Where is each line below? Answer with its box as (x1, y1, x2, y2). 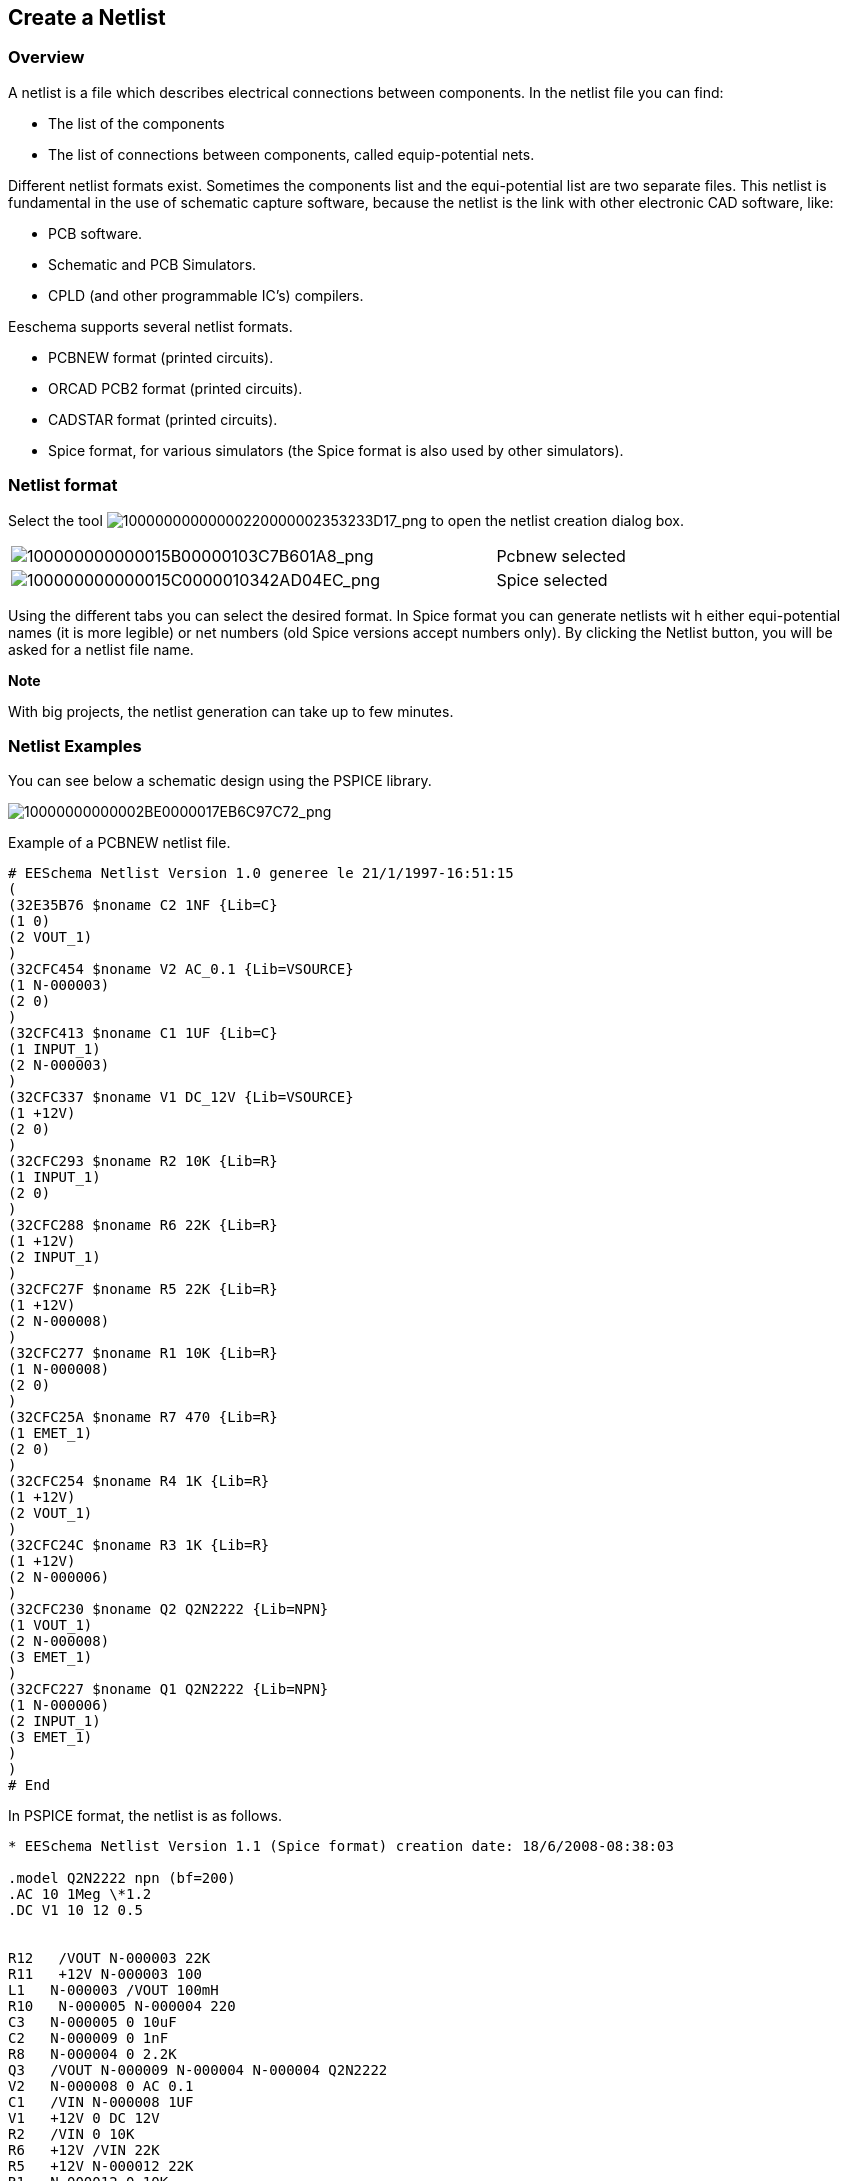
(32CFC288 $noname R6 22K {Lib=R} (8, 1217, 278, 1234)
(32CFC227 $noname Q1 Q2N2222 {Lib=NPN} (8, 1681, 329, 1698)
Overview (8, 47, 85, 68)
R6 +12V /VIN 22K (8, 2142, 160, 2159)
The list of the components (48, 114, 225, 132)
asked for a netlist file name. (8, 640, 194, 658)
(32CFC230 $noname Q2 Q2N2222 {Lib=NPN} (8, 1601, 329, 1618)
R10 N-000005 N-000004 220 (8, 1998, 236, 2015)
